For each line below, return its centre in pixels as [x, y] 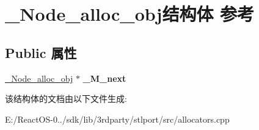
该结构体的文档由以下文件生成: [66, 99]
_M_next [104, 78]
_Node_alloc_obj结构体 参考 [130, 14]
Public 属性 [41, 52]
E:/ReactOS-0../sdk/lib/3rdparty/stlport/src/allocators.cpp [117, 119]
